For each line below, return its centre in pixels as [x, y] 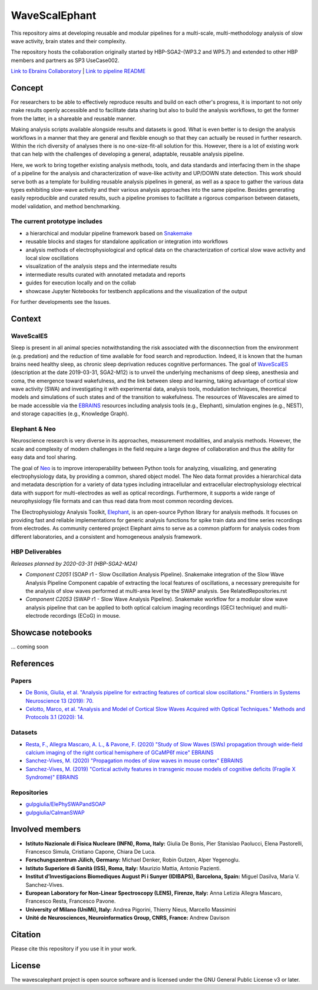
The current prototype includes [57, 221]
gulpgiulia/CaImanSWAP [55, 812]
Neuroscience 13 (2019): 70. [60, 701]
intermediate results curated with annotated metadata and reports [105, 274]
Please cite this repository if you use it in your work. [74, 948]
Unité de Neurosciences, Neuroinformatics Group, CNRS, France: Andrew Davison [127, 918]
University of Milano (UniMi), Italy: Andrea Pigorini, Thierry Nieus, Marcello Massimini [131, 909]
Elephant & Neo [33, 429]
